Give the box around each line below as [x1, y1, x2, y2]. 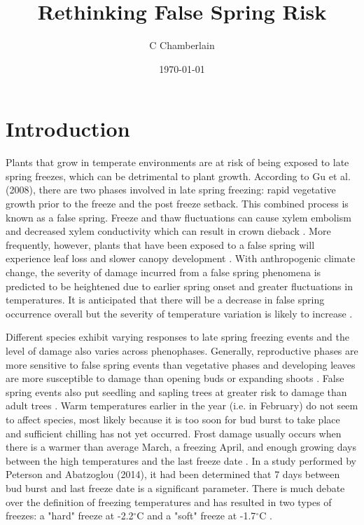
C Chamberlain [149, 38, 215, 53]
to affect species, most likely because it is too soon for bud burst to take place [6, 411, 340, 426]
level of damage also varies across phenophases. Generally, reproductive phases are [6, 343, 358, 357]
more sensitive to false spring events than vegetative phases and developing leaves [6, 357, 356, 371]
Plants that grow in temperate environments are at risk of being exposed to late [6, 155, 349, 170]
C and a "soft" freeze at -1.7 [136, 508, 256, 523]
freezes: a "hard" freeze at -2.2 [6, 508, 134, 523]
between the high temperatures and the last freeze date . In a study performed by [6, 453, 356, 468]
